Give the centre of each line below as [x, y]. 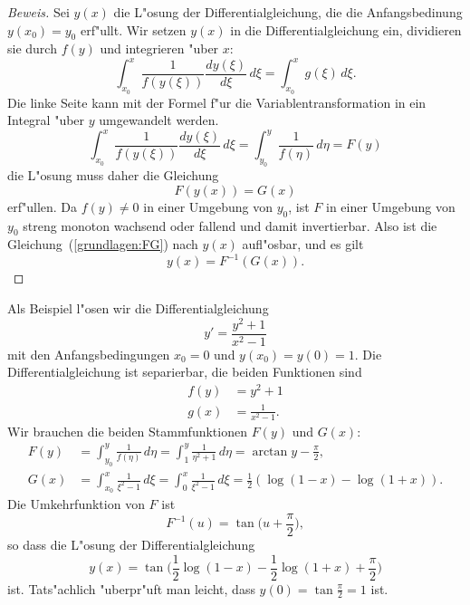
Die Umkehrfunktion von [76, 504]
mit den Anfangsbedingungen [89, 354]
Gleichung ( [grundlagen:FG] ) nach [103, 244]
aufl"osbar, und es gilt [303, 244]
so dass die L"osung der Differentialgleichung [131, 544]
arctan [270, 451]
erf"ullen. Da [43, 206]
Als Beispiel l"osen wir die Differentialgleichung [138, 308]
